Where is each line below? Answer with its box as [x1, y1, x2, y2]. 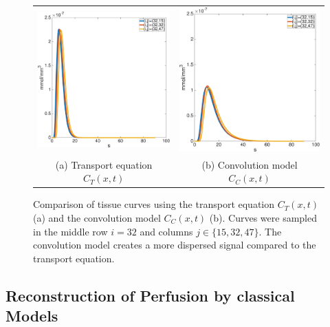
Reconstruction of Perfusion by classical [5, 284, 295, 306]
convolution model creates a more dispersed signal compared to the [33, 238, 316, 252]
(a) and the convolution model [33, 210, 161, 224]
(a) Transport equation [55, 157, 153, 171]
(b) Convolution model [201, 157, 298, 171]
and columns [140, 224, 193, 238]
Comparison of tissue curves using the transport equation [33, 197, 275, 211]
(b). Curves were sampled [209, 210, 317, 224]
